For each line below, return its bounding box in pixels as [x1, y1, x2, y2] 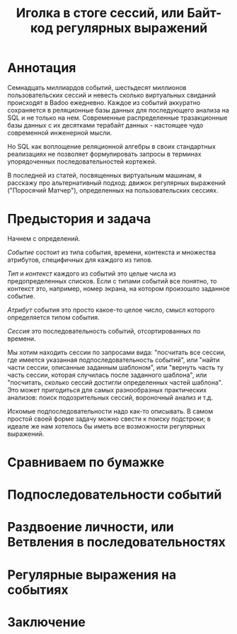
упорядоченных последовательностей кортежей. [7, 157, 157, 166]
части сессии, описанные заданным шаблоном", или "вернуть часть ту [7, 363, 224, 371]
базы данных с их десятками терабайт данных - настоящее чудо [7, 120, 204, 129]
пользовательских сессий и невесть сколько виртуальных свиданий [7, 91, 216, 99]
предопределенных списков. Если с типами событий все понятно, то [7, 276, 217, 285]
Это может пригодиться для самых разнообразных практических [7, 385, 207, 394]
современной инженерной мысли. [7, 128, 112, 137]
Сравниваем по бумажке [7, 455, 165, 470]
